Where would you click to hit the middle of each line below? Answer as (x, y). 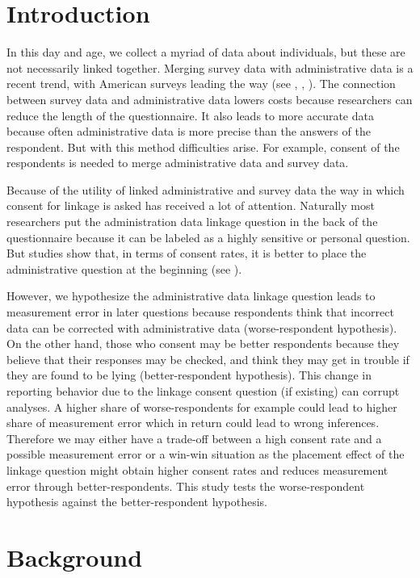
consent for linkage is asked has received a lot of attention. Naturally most (191, 205)
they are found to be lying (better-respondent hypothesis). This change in (189, 375)
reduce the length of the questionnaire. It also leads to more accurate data (190, 115)
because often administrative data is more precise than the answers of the (189, 131)
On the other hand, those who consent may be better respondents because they (203, 343)
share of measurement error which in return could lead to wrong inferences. (193, 423)
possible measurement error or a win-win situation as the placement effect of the (206, 454)
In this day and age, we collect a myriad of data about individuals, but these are (206, 52)
